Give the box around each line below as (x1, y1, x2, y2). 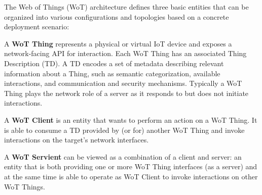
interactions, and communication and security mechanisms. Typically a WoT (4, 78, 242, 88)
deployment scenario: (4, 21, 69, 32)
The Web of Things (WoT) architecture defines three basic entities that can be (4, 2, 249, 12)
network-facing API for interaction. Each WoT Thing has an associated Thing (4, 48, 247, 59)
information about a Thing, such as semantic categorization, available (4, 68, 220, 78)
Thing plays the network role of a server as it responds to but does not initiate (4, 87, 249, 98)
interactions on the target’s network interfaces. (4, 134, 149, 145)
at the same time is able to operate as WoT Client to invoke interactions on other (4, 171, 258, 181)
